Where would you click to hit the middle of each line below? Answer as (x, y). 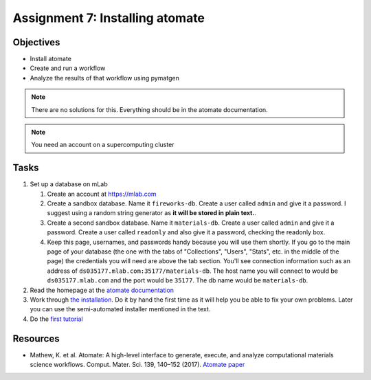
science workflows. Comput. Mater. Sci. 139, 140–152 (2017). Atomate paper (137, 365)
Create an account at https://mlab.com (102, 194)
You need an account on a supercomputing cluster (103, 145)
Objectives (36, 42)
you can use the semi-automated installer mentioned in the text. (120, 309)
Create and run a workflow (68, 68)
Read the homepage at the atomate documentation (102, 290)
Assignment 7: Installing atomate (109, 18)
